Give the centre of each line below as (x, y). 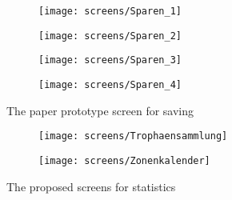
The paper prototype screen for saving (100, 110)
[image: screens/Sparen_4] (110, 84)
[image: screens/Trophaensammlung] (133, 136)
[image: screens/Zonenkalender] (124, 160)
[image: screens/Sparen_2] (110, 36)
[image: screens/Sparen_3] (110, 60)
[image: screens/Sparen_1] (110, 11)
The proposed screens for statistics (91, 186)
